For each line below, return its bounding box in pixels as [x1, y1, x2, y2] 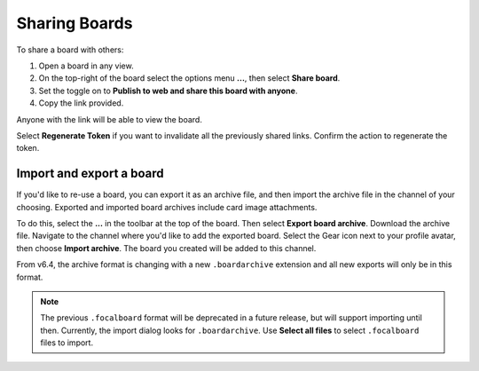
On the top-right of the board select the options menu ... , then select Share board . [38, 73, 341, 83]
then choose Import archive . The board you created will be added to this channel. [16, 242, 317, 253]
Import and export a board [16, 166, 164, 181]
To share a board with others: [16, 44, 124, 55]
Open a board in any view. [38, 60, 134, 71]
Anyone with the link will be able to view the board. [16, 114, 203, 124]
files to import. [40, 337, 93, 348]
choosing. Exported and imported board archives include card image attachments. [16, 201, 318, 212]
